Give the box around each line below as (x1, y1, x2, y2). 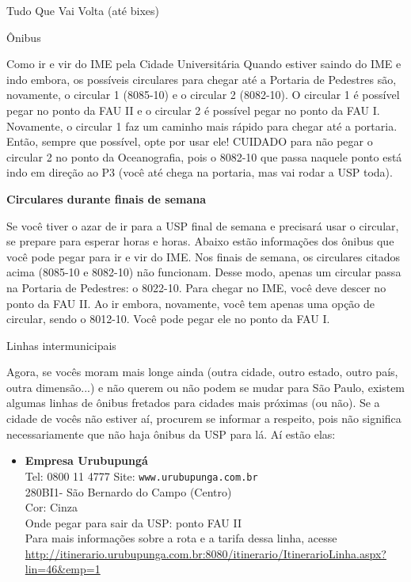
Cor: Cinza (25, 499, 78, 515)
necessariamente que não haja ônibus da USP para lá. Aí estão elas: (6, 425, 336, 442)
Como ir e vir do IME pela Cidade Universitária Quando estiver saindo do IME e (6, 55, 401, 72)
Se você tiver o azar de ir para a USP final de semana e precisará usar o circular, (6, 217, 399, 234)
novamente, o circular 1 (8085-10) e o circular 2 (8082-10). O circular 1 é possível (6, 86, 400, 103)
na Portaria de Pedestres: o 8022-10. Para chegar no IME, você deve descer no (6, 279, 386, 295)
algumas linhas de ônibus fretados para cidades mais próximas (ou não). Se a (6, 394, 380, 411)
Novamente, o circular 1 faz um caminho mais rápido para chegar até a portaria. (6, 117, 398, 134)
